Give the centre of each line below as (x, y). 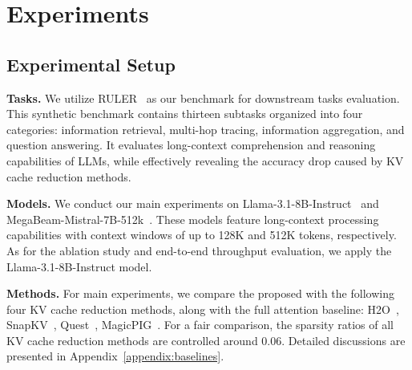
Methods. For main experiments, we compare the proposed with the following (200, 293)
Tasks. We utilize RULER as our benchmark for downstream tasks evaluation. (203, 98)
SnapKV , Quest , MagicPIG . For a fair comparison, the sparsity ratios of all (200, 325)
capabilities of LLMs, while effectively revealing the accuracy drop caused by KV (205, 160)
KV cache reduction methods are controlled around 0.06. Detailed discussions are (206, 340)
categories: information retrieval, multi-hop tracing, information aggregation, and (206, 129)
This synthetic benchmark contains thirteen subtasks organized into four (185, 114)
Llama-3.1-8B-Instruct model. (79, 266)
